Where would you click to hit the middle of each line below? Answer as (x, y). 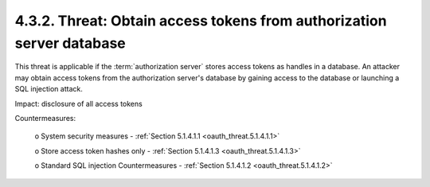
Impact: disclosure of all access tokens (78, 103)
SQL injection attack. (49, 89)
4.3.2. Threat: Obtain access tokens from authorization (201, 21)
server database (70, 43)
